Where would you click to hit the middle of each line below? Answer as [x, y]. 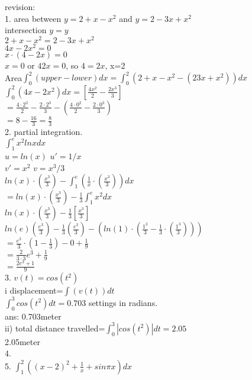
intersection [26, 30]
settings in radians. [123, 302]
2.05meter [22, 341]
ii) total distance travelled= [55, 328]
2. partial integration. [44, 132]
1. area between [33, 18]
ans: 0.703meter [33, 316]
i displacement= [34, 290]
